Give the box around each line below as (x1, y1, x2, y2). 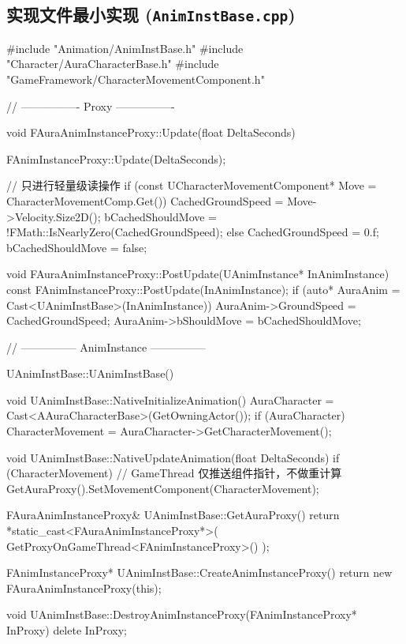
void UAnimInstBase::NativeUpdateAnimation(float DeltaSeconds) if (6, 449, 340, 465)
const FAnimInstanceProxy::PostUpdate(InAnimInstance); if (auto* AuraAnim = (6, 281, 400, 297)
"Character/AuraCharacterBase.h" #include (6, 55, 219, 72)
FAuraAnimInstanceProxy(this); (6, 579, 162, 596)
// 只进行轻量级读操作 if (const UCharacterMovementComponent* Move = (6, 177, 377, 194)
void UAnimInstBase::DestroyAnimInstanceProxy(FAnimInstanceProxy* (6, 606, 357, 623)
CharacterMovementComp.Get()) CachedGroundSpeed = (6, 192, 284, 209)
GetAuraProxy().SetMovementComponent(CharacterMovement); (6, 480, 319, 496)
